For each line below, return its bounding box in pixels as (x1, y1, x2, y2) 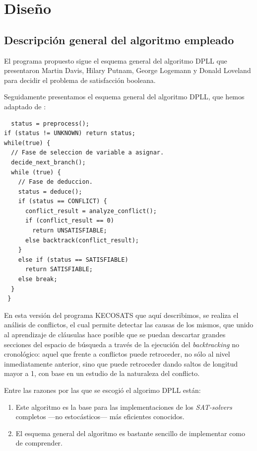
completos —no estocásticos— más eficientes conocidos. (15, 411, 185, 422)
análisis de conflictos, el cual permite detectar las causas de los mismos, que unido (4, 319, 254, 330)
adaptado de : (4, 101, 46, 111)
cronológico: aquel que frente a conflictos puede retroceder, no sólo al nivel (4, 349, 230, 359)
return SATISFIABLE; (25, 266, 93, 273)
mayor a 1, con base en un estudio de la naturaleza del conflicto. (4, 368, 200, 378)
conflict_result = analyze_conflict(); (25, 207, 157, 215)
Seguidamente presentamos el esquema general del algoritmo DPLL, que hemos (4, 91, 245, 102)
